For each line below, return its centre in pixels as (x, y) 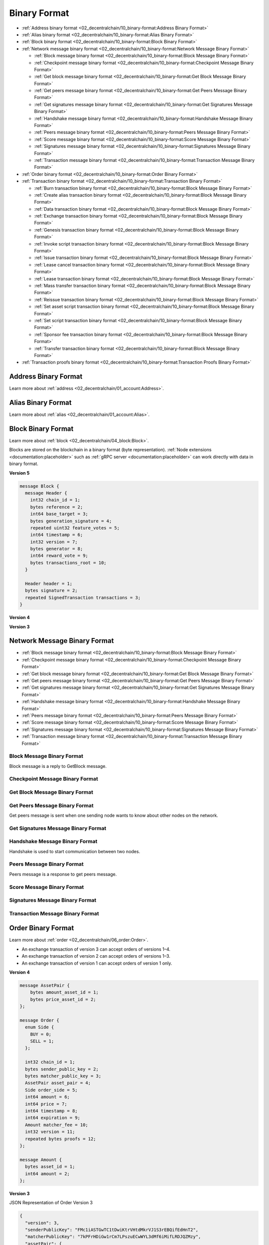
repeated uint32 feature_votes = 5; (75, 528)
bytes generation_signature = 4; (71, 521)
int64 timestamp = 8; (52, 1111)
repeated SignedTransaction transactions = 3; (83, 597)
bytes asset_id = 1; (50, 1167)
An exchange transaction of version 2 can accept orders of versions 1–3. (96, 956)
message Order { (40, 1020)
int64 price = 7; (46, 1104)
